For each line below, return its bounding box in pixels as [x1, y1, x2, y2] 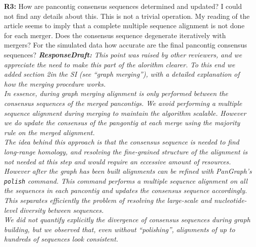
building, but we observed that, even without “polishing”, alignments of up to [4, 224, 235, 234]
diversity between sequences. [19, 204, 104, 215]
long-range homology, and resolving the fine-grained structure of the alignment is [4, 146, 248, 156]
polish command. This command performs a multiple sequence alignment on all [4, 175, 248, 186]
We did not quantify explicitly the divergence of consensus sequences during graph [4, 214, 251, 225]
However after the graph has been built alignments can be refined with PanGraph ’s [4, 166, 252, 176]
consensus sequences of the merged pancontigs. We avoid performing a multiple [4, 98, 242, 108]
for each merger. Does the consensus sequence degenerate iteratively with [4, 30, 226, 40]
